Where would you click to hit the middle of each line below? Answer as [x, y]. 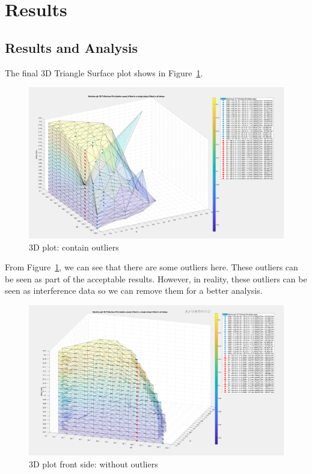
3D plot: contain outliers [74, 247]
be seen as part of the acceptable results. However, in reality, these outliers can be [156, 278]
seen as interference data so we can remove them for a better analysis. [134, 290]
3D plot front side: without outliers [93, 463]
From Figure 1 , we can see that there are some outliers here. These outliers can [151, 267]
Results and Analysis [72, 47]
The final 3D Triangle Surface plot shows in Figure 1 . [104, 72]
